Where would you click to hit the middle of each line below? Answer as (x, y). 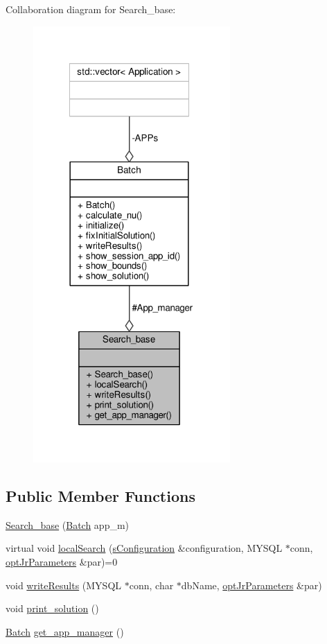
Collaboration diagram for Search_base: (91, 9)
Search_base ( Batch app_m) (68, 524)
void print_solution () (52, 608)
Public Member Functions (100, 495)
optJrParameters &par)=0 (62, 561)
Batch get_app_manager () (65, 631)
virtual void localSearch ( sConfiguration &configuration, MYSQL (144, 548)
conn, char (151, 585)
